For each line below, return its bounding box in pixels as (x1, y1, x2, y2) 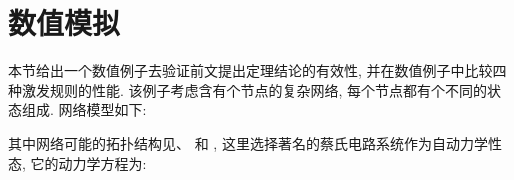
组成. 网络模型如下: (21, 99, 147, 120)
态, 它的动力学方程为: (8, 152, 147, 173)
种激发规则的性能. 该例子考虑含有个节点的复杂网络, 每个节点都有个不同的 (8, 79, 488, 100)
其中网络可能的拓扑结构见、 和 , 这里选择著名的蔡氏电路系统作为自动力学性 (8, 132, 502, 153)
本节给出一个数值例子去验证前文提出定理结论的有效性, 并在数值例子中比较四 (8, 60, 507, 81)
